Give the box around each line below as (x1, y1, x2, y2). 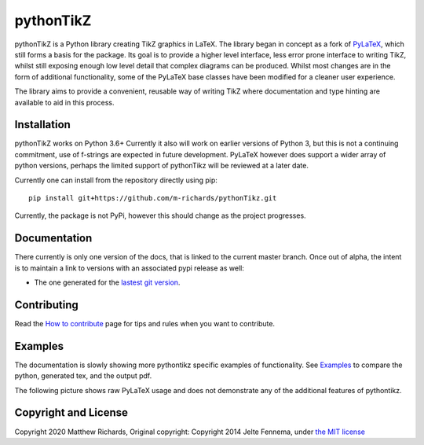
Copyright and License (14, 406, 129, 420)
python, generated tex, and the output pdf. (14, 371, 152, 381)
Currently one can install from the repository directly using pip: (14, 175, 217, 185)
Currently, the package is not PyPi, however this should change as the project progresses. (14, 211, 306, 220)
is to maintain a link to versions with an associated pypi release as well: (14, 263, 245, 273)
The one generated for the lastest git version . (34, 278, 181, 287)
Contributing (14, 298, 79, 311)
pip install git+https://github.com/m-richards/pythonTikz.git (28, 193, 277, 202)
